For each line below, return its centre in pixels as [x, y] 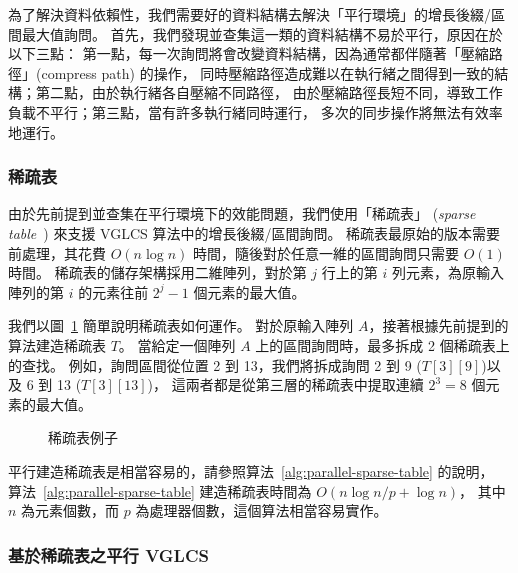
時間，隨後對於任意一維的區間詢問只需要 [325, 252]
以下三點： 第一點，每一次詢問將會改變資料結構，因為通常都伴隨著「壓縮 [248, 53]
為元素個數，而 [70, 510]
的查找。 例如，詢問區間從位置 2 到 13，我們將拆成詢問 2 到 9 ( [215, 364]
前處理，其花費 [57, 252]
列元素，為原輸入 [447, 272]
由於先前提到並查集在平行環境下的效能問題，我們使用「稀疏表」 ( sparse [242, 213]
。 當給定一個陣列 [177, 344]
